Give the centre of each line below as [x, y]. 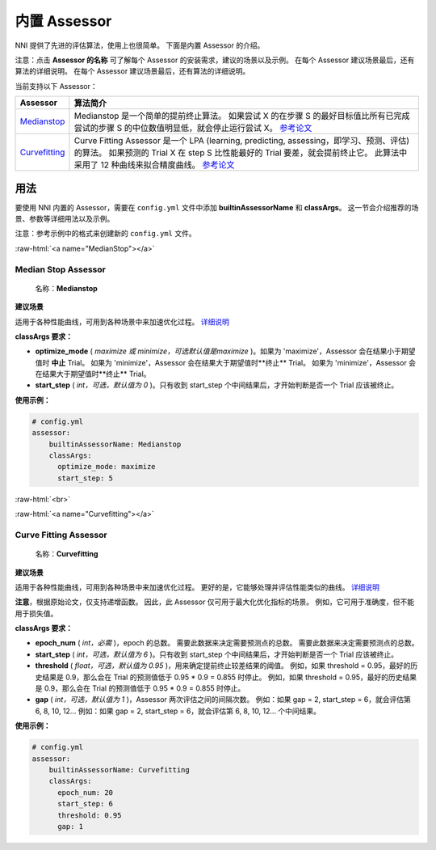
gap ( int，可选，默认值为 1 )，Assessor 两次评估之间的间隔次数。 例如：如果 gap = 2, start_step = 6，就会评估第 [223, 700]
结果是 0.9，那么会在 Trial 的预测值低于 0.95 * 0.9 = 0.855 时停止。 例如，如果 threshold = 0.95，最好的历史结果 [229, 677]
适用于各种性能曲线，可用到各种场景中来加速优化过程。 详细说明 [122, 321]
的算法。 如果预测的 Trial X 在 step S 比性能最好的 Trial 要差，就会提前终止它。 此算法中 [241, 153]
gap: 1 [71, 826]
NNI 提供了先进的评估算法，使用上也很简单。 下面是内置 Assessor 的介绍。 [140, 45]
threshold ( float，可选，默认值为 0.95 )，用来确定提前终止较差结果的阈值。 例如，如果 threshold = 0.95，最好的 [223, 666]
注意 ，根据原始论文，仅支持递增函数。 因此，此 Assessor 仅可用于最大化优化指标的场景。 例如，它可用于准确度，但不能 [215, 602]
